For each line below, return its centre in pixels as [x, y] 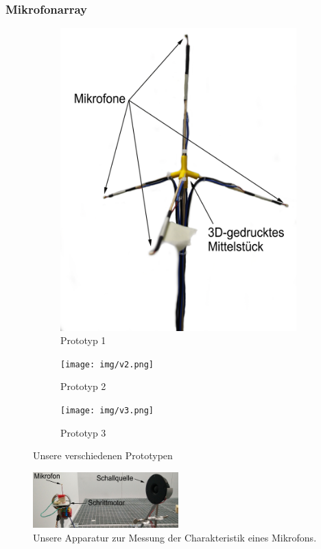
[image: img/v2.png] [107, 364]
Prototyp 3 [83, 432]
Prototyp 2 [83, 386]
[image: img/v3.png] [107, 411]
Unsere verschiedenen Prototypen [103, 455]
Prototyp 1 [83, 340]
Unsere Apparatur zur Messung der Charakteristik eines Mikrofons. [175, 538]
